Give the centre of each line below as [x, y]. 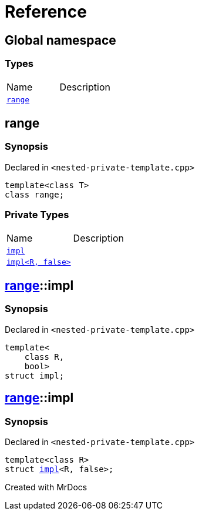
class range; [35, 194]
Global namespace [60, 40]
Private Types [37, 215]
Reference [46, 12]
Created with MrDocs [46, 487]
